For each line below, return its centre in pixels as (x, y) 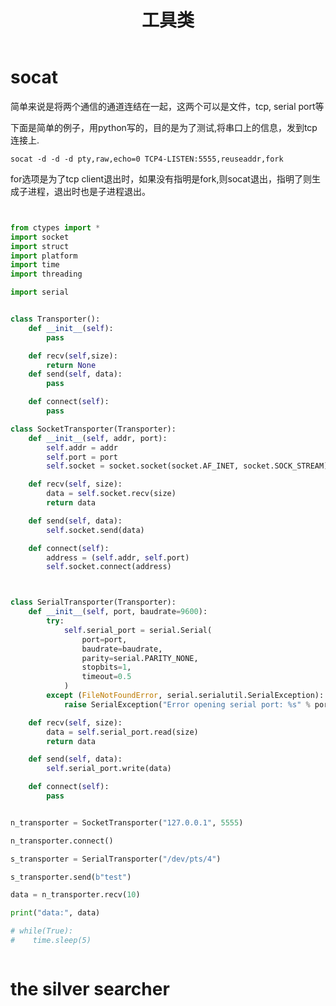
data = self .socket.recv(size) (111, 494)
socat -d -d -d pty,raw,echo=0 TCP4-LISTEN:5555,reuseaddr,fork (147, 159)
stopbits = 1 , (106, 667)
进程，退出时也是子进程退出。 (89, 191)
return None (71, 365)
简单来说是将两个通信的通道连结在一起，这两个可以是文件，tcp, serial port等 (167, 106)
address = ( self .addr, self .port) (118, 557)
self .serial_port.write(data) (109, 769)
